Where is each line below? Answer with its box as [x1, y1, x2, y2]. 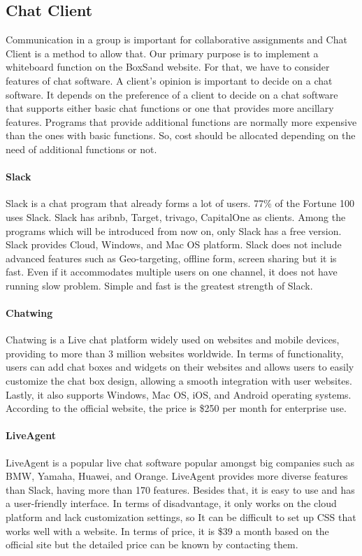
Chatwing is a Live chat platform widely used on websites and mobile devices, [6, 332, 340, 347]
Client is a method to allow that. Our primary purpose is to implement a [6, 45, 319, 60]
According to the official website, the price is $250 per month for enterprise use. [6, 401, 347, 415]
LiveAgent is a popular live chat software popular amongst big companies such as [6, 455, 354, 469]
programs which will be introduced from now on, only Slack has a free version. [6, 223, 342, 238]
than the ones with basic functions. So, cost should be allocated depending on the [6, 128, 356, 143]
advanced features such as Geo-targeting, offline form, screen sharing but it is [6, 250, 337, 265]
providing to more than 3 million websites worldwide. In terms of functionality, [6, 345, 344, 360]
